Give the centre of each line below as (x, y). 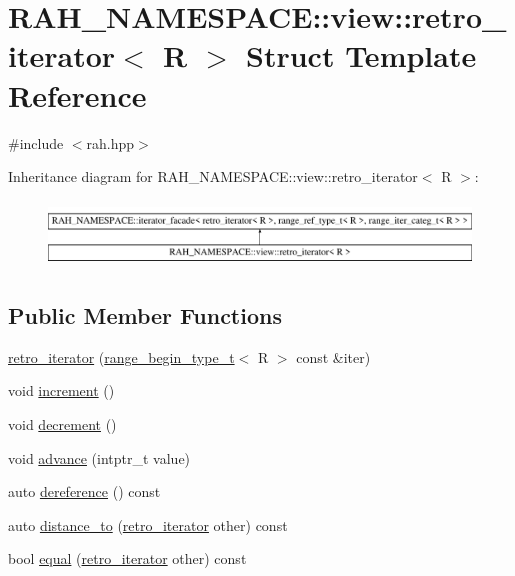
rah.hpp (110, 142)
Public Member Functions (145, 314)
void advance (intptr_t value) (99, 457)
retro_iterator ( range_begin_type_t (121, 356)
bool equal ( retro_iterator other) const (127, 558)
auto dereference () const (84, 491)
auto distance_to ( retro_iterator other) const (148, 524)
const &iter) (333, 356)
